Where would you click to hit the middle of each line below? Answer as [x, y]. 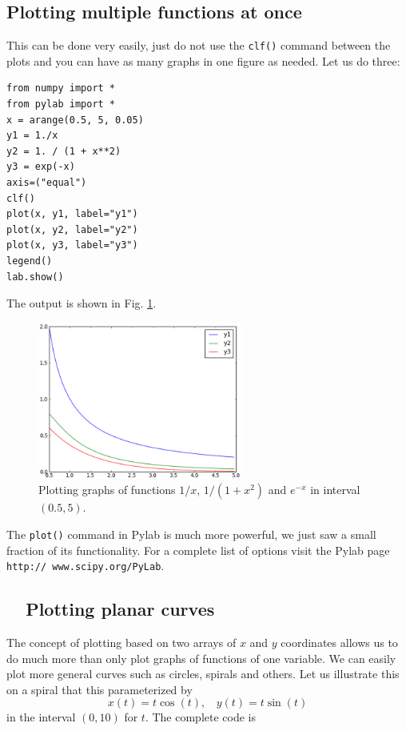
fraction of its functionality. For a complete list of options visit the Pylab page [198, 550]
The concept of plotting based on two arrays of [121, 643]
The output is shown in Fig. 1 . [82, 303]
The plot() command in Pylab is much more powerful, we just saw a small [191, 534]
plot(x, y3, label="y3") [72, 245]
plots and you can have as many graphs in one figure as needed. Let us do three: [203, 60]
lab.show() [35, 277]
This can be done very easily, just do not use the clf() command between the [199, 45]
